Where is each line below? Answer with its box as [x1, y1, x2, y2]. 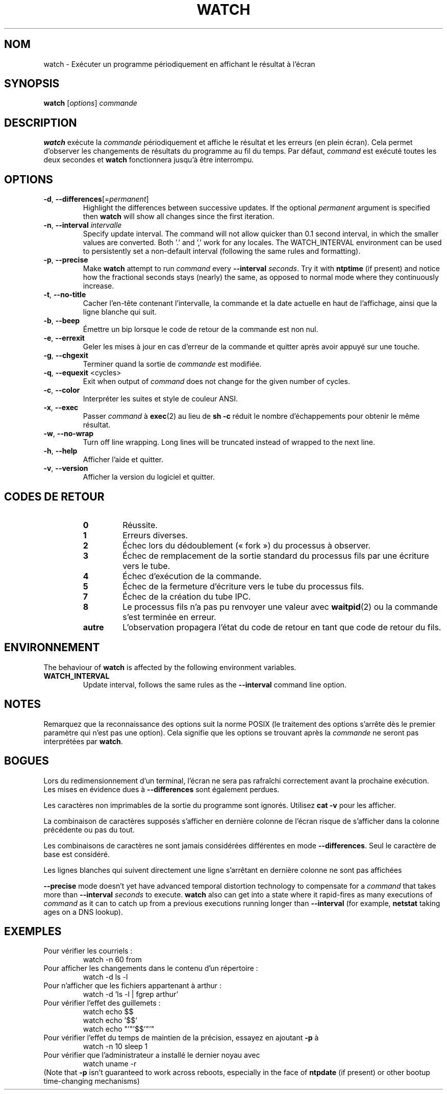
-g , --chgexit [43, 351, 88, 360]
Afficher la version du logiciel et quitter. [83, 472, 215, 482]
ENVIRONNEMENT [4, 641, 100, 654]
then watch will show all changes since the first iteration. [83, 212, 275, 221]
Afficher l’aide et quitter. [83, 455, 164, 464]
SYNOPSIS [4, 77, 60, 90]
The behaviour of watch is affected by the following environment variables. [43, 662, 296, 672]
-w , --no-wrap [43, 429, 94, 438]
